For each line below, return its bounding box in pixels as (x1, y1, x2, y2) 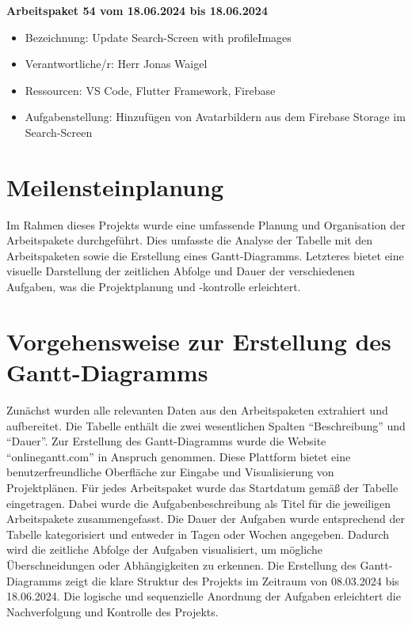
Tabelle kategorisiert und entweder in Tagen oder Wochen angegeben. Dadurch (6, 525, 390, 542)
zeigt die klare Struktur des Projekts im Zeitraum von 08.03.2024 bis (65, 572, 399, 589)
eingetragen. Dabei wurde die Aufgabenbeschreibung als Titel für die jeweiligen (6, 494, 391, 511)
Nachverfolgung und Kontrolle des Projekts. (6, 603, 219, 619)
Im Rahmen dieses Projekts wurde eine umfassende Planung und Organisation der (6, 216, 406, 233)
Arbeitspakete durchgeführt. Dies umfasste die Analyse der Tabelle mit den (6, 232, 372, 248)
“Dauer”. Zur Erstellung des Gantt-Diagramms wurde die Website (6, 433, 326, 449)
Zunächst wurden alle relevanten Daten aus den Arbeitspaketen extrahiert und (6, 401, 388, 418)
